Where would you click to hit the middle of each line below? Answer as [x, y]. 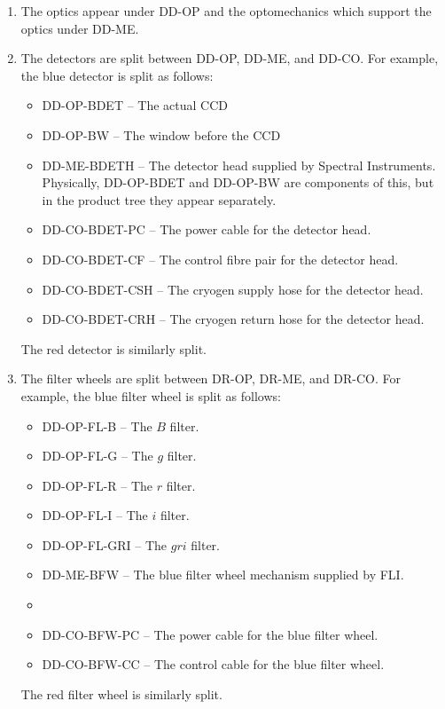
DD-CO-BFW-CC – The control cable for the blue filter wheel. [213, 664]
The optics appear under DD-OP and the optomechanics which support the [226, 11]
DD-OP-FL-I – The [95, 515]
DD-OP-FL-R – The [98, 485]
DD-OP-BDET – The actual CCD [135, 105]
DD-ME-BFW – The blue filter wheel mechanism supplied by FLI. [223, 575]
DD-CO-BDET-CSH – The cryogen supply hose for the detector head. [233, 289]
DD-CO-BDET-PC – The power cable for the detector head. [207, 229]
